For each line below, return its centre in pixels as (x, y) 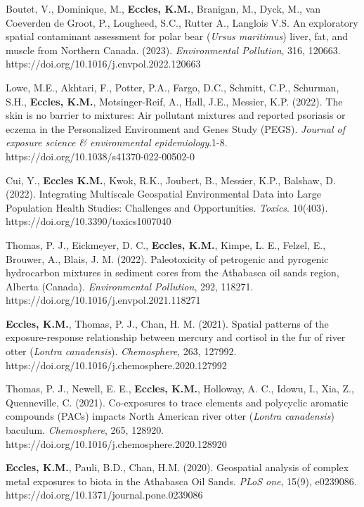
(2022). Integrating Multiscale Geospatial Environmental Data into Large (163, 194)
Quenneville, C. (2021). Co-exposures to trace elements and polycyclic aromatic (177, 402)
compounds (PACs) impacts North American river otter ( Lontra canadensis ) (170, 416)
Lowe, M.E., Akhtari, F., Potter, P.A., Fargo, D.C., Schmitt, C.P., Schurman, (173, 87)
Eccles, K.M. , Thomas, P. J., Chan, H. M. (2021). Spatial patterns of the (167, 323)
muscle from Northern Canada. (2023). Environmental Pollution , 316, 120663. (173, 50)
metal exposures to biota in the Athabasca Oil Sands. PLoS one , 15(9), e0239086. (181, 481)
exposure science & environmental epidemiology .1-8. (117, 142)
